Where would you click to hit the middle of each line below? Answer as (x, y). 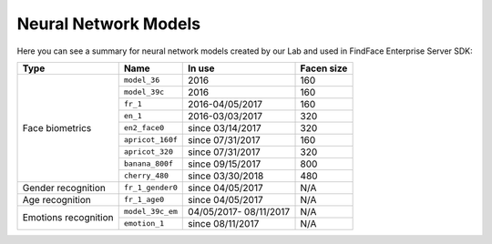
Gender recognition (64, 188)
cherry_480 (146, 176)
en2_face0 (144, 128)
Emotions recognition (68, 218)
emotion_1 (144, 224)
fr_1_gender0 (150, 188)
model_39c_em (150, 212)
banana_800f (148, 164)
